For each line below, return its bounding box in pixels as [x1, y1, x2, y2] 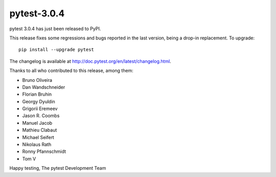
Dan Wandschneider [22, 84, 65, 90]
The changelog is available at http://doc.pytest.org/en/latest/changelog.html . [9, 58, 171, 64]
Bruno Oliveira [22, 77, 53, 83]
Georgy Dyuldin [22, 98, 56, 104]
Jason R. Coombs [22, 113, 60, 119]
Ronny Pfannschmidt [22, 148, 66, 154]
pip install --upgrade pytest [18, 47, 95, 53]
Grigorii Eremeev [22, 105, 58, 112]
